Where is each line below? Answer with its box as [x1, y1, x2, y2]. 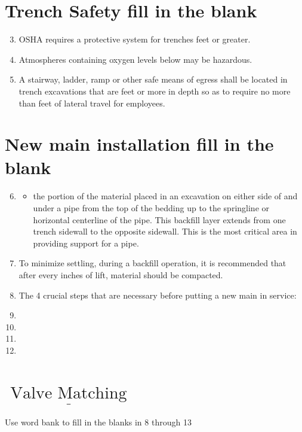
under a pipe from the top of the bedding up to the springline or [33, 202, 269, 214]
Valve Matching [10, 384, 127, 401]
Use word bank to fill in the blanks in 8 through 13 [5, 415, 192, 428]
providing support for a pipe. [33, 236, 139, 249]
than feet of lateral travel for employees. [19, 96, 165, 109]
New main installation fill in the [5, 132, 274, 156]
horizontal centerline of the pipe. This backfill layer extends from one [33, 213, 286, 226]
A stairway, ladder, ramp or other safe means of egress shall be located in [19, 73, 288, 86]
